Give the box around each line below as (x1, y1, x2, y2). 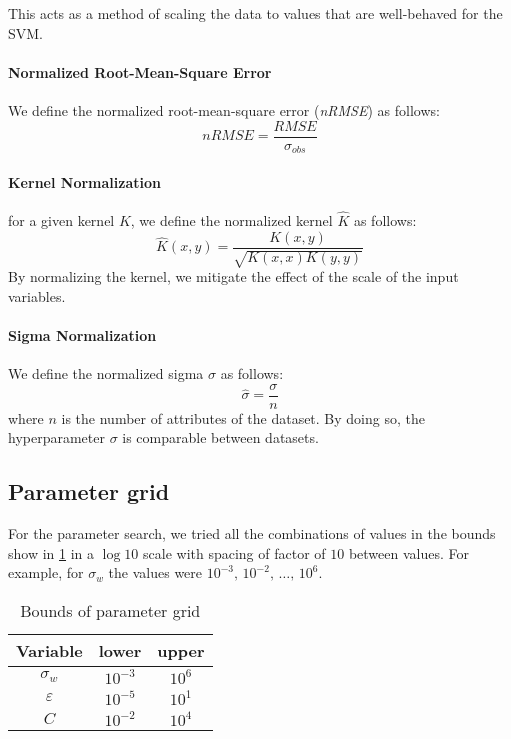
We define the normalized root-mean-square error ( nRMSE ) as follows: (8, 99, 440, 120)
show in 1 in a (8, 542, 95, 563)
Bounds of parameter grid (20, 598, 201, 622)
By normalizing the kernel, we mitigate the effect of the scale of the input (8, 266, 459, 287)
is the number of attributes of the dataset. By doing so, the (61, 407, 425, 428)
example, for (8, 562, 84, 583)
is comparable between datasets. (122, 427, 319, 448)
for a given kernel (8, 210, 115, 231)
